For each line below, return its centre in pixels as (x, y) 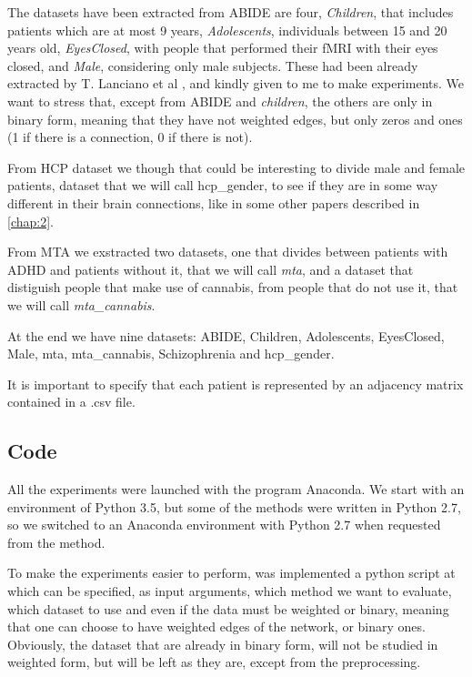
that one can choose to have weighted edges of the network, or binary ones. (216, 626)
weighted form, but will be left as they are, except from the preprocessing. (214, 662)
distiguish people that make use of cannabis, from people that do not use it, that (233, 287)
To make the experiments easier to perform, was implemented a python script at (231, 573)
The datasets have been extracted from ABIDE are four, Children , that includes (231, 12)
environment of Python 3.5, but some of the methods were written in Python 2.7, (234, 506)
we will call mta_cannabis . (81, 304)
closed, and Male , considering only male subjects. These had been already (213, 65)
